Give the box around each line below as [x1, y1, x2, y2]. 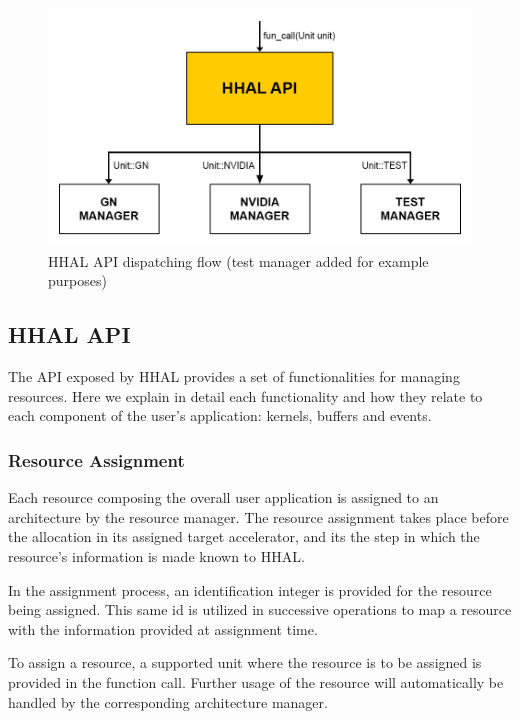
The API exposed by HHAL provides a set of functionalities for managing [8, 366, 460, 387]
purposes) [48, 270, 107, 291]
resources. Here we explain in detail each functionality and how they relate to [8, 385, 483, 406]
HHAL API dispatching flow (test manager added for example [48, 250, 429, 271]
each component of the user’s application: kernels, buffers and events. [8, 405, 432, 426]
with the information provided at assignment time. [8, 618, 318, 639]
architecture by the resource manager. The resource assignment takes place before [8, 506, 509, 527]
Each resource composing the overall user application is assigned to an [8, 487, 439, 508]
